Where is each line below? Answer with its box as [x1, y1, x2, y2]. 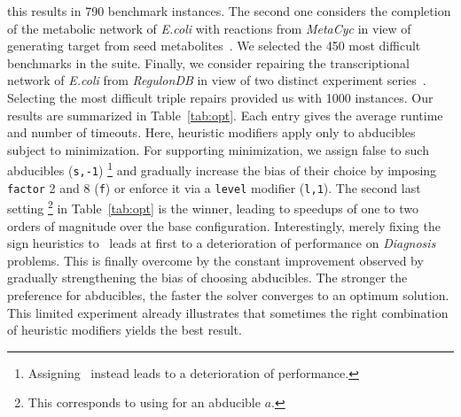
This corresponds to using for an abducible [27, 393, 261, 412]
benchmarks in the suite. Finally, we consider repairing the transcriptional [7, 53, 410, 72]
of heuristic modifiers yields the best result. [7, 320, 242, 339]
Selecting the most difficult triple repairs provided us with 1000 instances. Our [7, 88, 434, 106]
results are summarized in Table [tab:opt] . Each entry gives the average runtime [7, 105, 443, 124]
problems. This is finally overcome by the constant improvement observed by [7, 251, 424, 269]
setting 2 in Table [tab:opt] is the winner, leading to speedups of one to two [7, 197, 418, 217]
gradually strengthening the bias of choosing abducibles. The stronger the [7, 268, 408, 287]
